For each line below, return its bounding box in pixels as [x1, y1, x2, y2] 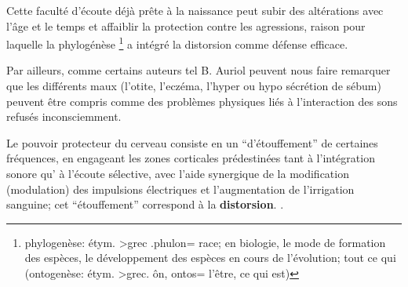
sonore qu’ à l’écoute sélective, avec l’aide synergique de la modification [6, 165, 349, 181]
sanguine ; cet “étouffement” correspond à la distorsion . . [6, 196, 284, 213]
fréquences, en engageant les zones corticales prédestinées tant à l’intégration [6, 150, 375, 166]
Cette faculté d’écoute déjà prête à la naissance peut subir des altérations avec [6, 2, 384, 18]
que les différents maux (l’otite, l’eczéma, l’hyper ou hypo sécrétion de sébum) [6, 78, 381, 94]
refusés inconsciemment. [6, 108, 122, 125]
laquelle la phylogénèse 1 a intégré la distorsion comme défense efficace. [6, 34, 348, 52]
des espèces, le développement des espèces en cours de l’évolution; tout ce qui [24, 249, 396, 266]
